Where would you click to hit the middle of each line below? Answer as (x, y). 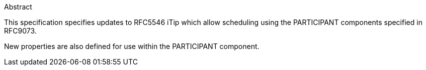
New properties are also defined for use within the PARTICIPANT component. (132, 46)
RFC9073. (20, 31)
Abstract (18, 7)
